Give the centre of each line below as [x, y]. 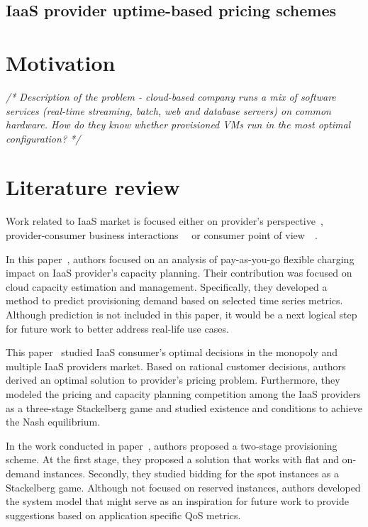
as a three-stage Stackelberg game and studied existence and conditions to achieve [184, 407]
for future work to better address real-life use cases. [117, 328]
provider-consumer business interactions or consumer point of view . [162, 235]
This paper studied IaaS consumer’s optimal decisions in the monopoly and [172, 352]
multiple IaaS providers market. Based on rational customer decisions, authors [176, 366]
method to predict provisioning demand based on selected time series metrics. [174, 300]
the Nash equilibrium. [53, 422]
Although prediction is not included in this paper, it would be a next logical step [182, 314]
